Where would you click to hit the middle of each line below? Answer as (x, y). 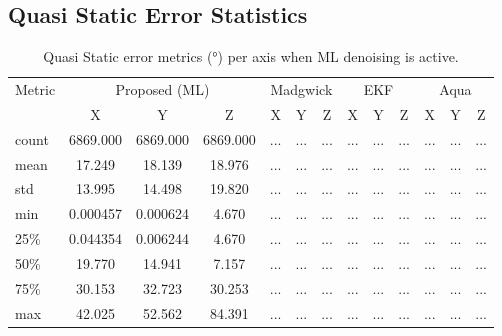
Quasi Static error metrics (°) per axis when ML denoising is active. (251, 56)
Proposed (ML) (162, 89)
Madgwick (301, 89)
